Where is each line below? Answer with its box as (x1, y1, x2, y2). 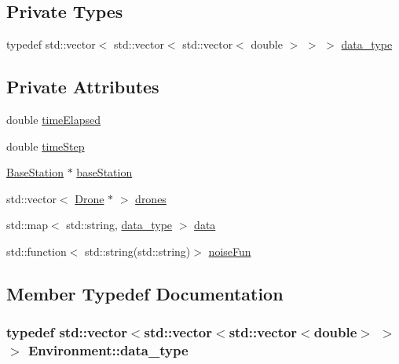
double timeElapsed (6, 111, 101, 127)
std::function (6, 242, 67, 259)
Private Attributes (6, 75, 159, 99)
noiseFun (208, 242, 251, 259)
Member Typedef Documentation (6, 281, 284, 305)
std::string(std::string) (85, 242, 191, 259)
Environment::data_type (27, 340, 189, 360)
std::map (6, 217, 48, 233)
